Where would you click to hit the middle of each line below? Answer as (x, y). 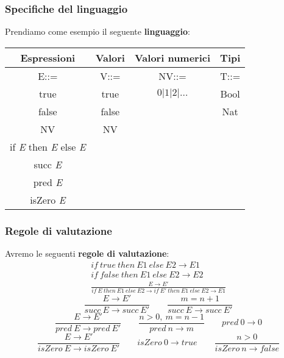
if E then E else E (48, 146)
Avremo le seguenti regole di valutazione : (87, 253)
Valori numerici (172, 57)
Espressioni (48, 57)
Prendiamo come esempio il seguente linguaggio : (98, 31)
